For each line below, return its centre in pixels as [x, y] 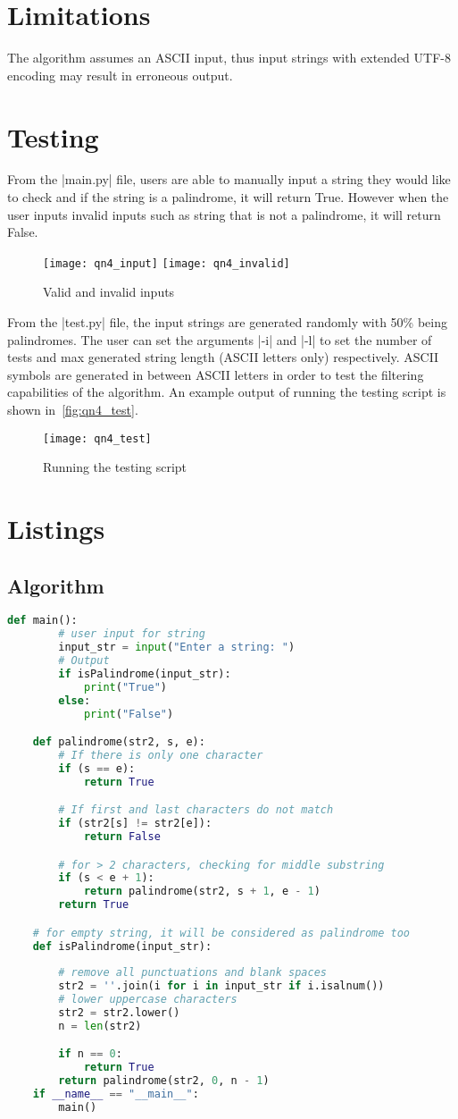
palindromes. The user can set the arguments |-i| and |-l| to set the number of [220, 339]
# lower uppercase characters [148, 1000]
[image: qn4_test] [97, 438]
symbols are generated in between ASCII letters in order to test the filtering [216, 374]
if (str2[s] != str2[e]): [135, 824]
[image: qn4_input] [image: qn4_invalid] [167, 263]
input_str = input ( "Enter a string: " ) [177, 648]
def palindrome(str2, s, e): [119, 742]
